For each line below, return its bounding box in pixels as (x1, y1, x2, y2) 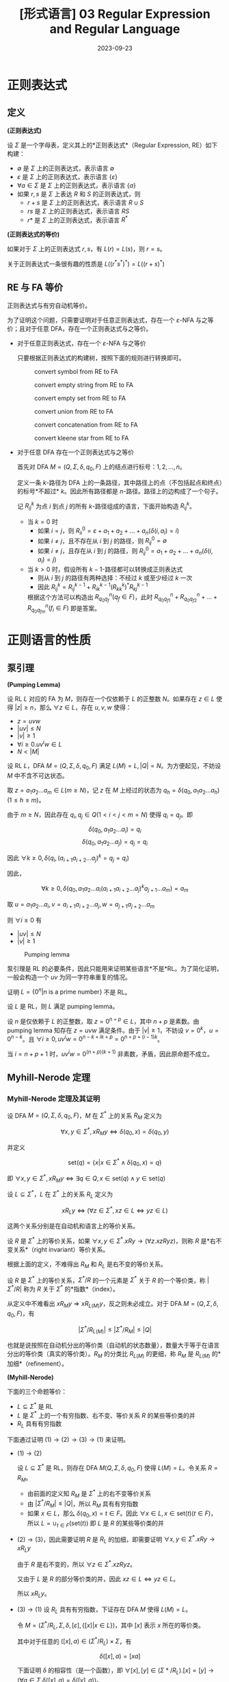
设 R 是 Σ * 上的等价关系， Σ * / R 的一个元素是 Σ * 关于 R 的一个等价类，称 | (7, 1274, 210, 1284)
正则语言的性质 (7, 633, 92, 649)
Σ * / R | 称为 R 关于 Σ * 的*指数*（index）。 (7, 1284, 120, 1294)
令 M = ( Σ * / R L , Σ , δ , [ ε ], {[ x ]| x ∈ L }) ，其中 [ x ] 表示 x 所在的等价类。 (16, 1620, 205, 1631)
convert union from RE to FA (33, 407, 114, 415)
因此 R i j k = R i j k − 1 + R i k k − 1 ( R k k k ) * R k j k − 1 (37, 581, 148, 592)
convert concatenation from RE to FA (33, 420, 138, 429)
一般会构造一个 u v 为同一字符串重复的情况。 (7, 972, 132, 981)
